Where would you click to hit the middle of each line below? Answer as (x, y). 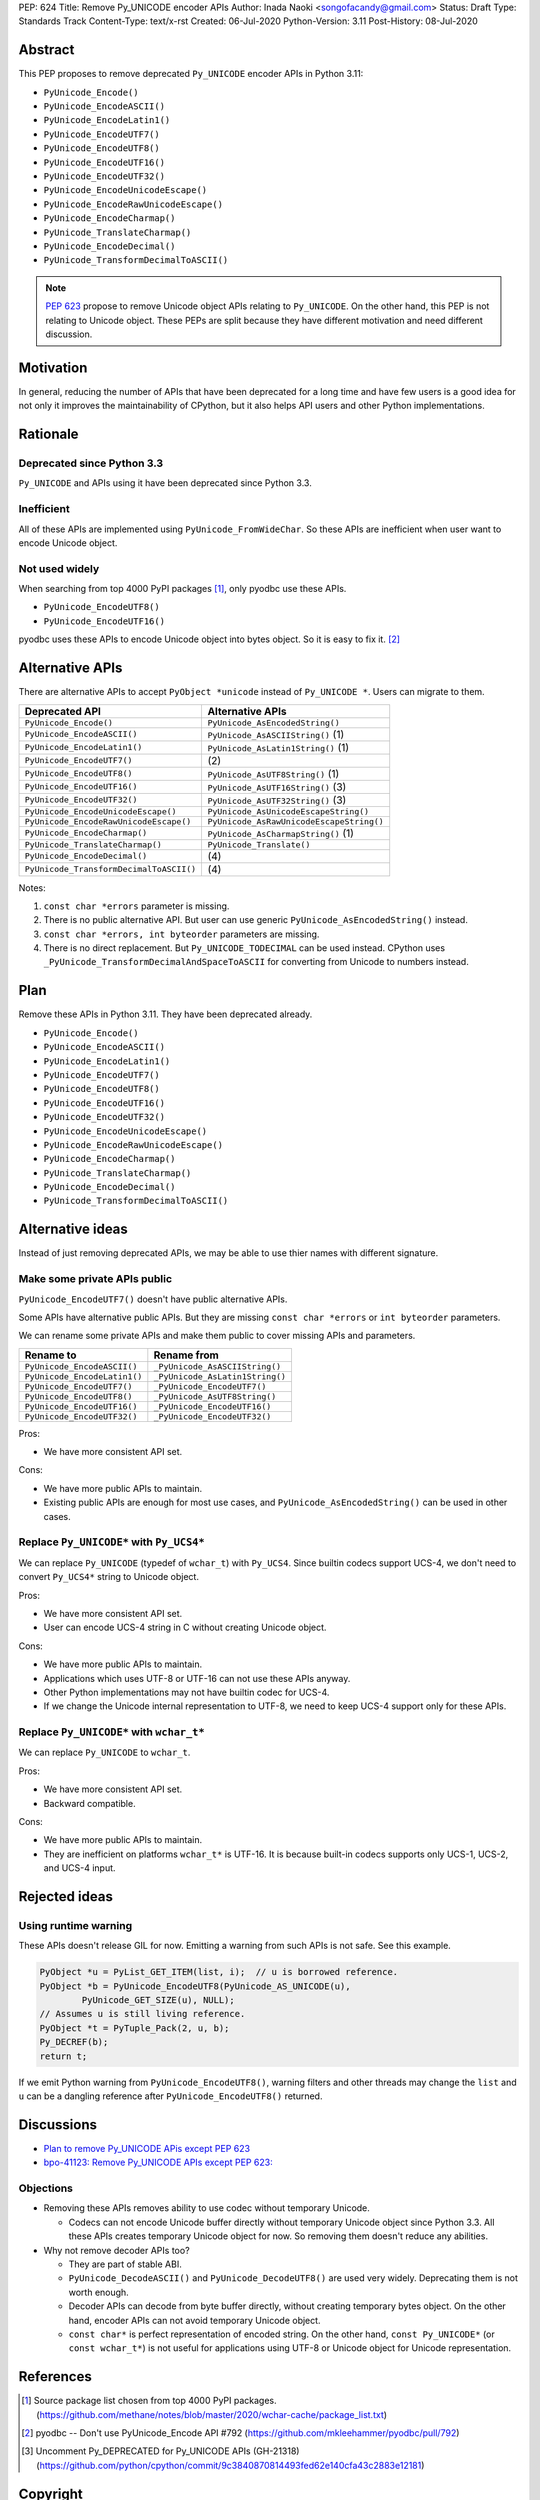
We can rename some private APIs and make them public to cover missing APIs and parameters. (217, 1336)
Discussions (57, 2124)
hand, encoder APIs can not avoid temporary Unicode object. (194, 2320)
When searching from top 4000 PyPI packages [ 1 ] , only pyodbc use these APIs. (182, 589)
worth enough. (98, 2292)
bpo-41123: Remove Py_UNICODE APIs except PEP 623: (158, 2162)
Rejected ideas (66, 1896)
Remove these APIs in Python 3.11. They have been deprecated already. (165, 1014)
